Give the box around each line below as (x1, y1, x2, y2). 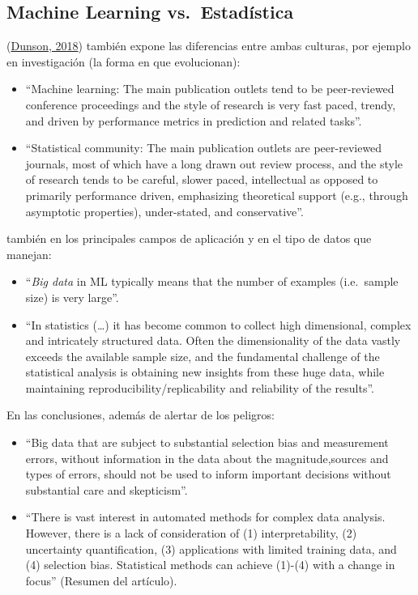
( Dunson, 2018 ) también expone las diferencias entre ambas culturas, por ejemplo (6, 37, 411, 54)
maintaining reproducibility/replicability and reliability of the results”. (25, 379, 374, 396)
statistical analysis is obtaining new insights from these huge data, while (25, 363, 385, 380)
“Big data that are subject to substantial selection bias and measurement (25, 434, 389, 451)
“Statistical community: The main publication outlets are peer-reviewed (25, 139, 382, 156)
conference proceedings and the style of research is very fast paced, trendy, (25, 96, 396, 113)
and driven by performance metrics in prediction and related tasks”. (25, 112, 362, 129)
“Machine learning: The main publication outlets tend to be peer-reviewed (25, 80, 395, 97)
